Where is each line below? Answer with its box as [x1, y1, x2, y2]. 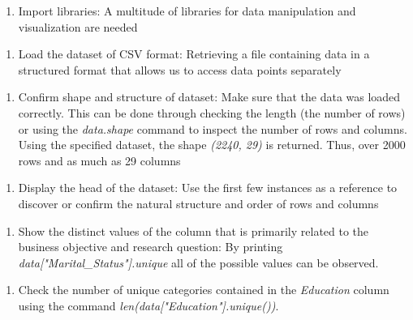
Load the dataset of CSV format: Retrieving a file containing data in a [18, 45, 370, 62]
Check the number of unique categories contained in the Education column [18, 281, 389, 298]
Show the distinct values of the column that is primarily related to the [18, 222, 369, 239]
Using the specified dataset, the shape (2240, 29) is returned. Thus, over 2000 [18, 136, 406, 153]
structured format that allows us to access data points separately [18, 61, 342, 78]
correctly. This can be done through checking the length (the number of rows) [18, 104, 406, 121]
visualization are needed [18, 18, 138, 35]
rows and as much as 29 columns [18, 151, 181, 169]
